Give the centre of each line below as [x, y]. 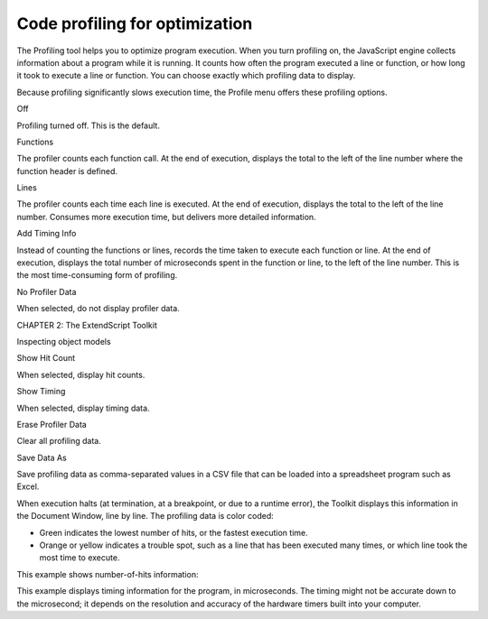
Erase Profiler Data [52, 424]
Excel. [28, 486]
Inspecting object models [64, 341]
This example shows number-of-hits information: [108, 574]
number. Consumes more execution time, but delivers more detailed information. [166, 217]
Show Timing [41, 392]
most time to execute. [80, 558]
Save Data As [42, 457]
